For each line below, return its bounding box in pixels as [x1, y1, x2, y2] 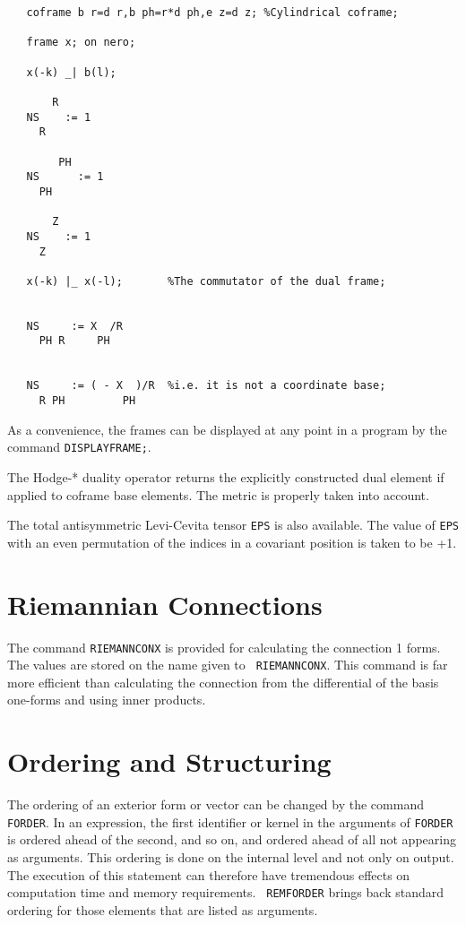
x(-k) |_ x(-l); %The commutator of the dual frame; [26, 274, 386, 288]
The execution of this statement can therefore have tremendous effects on [7, 865, 410, 884]
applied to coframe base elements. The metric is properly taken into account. [7, 485, 429, 504]
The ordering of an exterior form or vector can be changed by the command [7, 795, 424, 814]
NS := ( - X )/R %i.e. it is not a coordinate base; [26, 379, 386, 393]
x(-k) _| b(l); [26, 65, 116, 79]
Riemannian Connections [7, 585, 323, 622]
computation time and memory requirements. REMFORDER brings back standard [7, 883, 444, 902]
